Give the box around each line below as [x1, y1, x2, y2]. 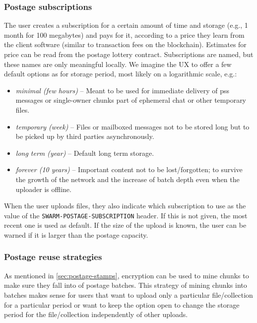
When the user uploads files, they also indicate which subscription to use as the [4, 200, 246, 211]
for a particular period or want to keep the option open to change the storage [4, 299, 240, 310]
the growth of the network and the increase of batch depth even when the [15, 174, 240, 184]
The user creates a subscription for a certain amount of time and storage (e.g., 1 [4, 20, 248, 30]
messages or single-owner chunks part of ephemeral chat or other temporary [15, 95, 247, 105]
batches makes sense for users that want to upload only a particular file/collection [4, 289, 253, 300]
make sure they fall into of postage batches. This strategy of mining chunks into [4, 280, 247, 290]
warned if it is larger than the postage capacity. [4, 229, 148, 240]
